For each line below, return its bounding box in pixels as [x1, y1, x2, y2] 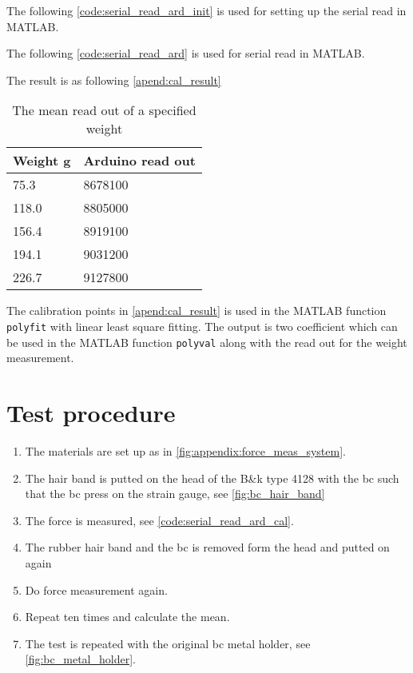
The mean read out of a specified [12, 101, 197, 120]
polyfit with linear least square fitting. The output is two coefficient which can [6, 317, 398, 334]
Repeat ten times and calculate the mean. [25, 608, 230, 625]
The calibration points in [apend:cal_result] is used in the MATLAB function [6, 302, 387, 319]
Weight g [13, 151, 71, 170]
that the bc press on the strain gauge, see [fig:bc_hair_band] [25, 485, 325, 502]
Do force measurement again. [25, 581, 168, 598]
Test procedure [6, 396, 176, 429]
